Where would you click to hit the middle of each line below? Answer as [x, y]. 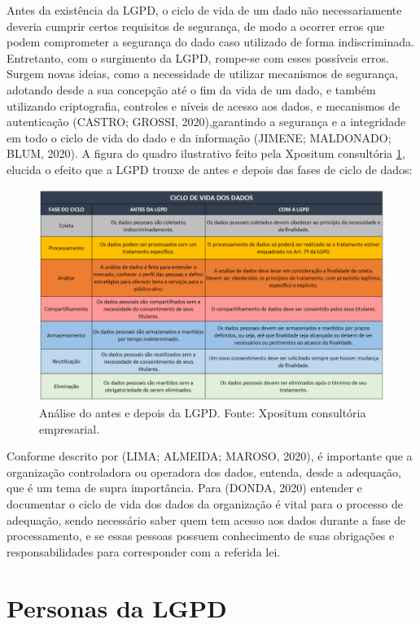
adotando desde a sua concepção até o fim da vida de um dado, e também [191, 89]
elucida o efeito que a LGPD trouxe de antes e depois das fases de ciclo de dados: [210, 169]
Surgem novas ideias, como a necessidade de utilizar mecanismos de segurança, [203, 74]
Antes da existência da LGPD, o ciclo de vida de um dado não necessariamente [204, 10]
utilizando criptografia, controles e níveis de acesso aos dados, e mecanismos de [203, 105]
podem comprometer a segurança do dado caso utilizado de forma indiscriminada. [210, 42]
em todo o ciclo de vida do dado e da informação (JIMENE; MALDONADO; [199, 137]
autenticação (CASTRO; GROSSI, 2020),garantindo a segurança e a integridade [206, 122]
